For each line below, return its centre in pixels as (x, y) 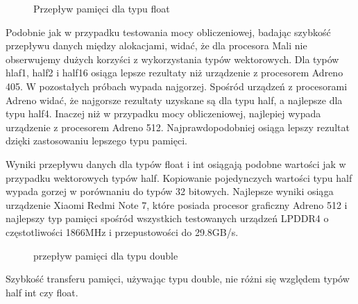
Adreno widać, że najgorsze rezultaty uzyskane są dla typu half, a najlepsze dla (174, 100)
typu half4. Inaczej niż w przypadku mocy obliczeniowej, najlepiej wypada (163, 113)
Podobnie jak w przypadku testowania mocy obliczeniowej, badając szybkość (168, 32)
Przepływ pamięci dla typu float (102, 8)
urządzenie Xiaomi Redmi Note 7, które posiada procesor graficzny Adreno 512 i (177, 204)
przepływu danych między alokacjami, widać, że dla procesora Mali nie (156, 45)
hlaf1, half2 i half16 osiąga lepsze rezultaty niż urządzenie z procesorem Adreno (174, 73)
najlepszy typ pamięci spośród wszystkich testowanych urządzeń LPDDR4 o (167, 218)
